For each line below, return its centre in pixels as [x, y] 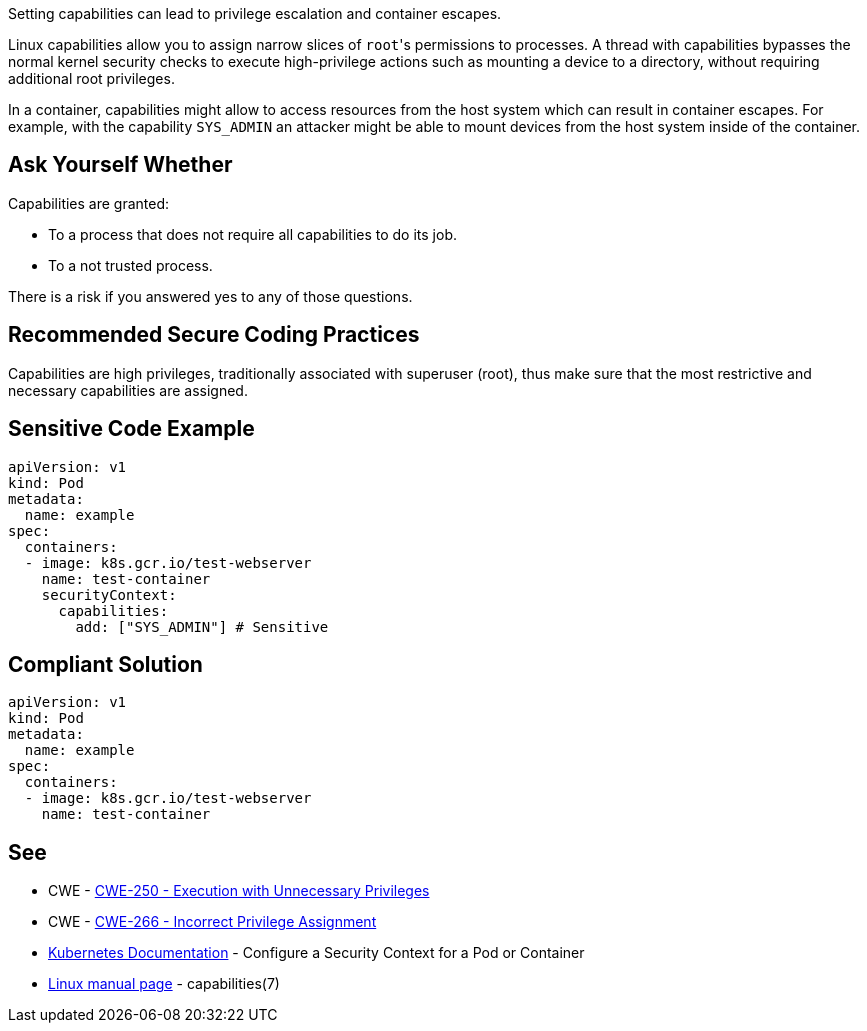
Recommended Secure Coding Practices [214, 335]
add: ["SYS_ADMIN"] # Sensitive [202, 626]
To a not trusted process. [130, 265]
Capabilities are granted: [89, 203]
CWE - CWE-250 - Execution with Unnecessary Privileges [239, 891]
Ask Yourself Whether [120, 165]
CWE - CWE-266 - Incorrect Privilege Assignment [212, 922]
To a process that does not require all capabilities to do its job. [252, 234]
